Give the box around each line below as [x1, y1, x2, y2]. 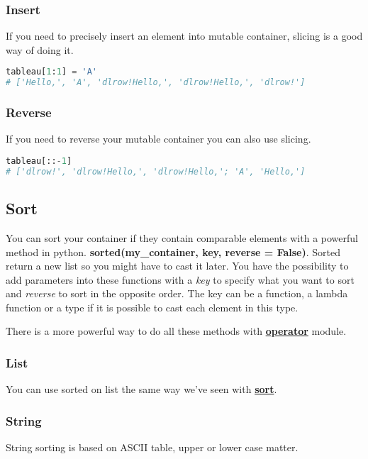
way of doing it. [6, 42, 74, 57]
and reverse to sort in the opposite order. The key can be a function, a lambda [6, 286, 348, 301]
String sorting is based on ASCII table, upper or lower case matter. [6, 440, 299, 455]
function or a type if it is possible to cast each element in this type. [6, 299, 299, 314]
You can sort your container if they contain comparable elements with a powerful [6, 230, 358, 245]
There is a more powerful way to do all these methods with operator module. [6, 323, 347, 338]
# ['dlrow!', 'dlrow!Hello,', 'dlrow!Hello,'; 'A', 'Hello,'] [6, 166, 306, 177]
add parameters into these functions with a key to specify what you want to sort [6, 272, 355, 287]
